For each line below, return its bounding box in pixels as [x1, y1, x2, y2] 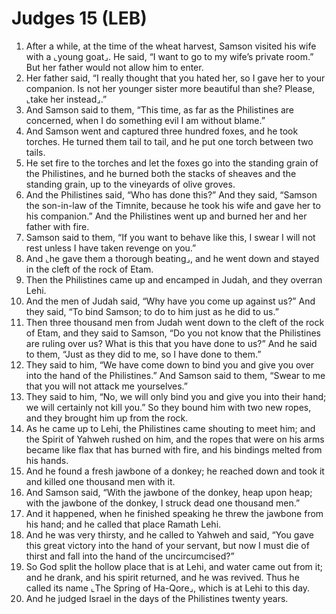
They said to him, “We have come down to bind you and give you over [25, 358, 315, 371]
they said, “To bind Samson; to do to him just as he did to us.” [25, 305, 279, 317]
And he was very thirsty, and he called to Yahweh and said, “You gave [25, 528, 314, 541]
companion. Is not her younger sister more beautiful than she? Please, [25, 82, 316, 94]
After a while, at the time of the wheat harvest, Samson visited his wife [25, 40, 317, 52]
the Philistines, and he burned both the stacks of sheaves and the [25, 167, 297, 179]
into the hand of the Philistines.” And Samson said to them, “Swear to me [25, 369, 326, 381]
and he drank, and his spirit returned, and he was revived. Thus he [25, 571, 300, 583]
